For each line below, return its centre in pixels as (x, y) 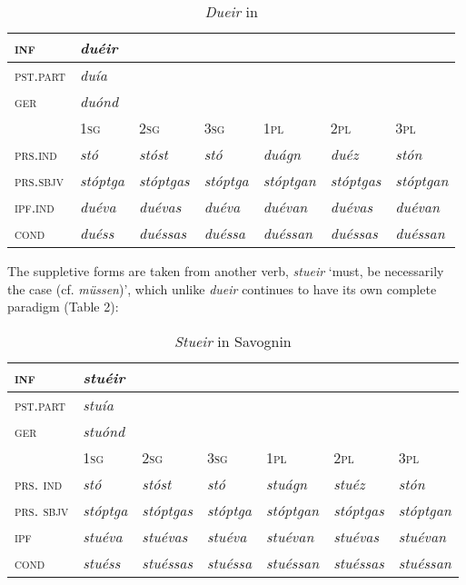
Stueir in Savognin (233, 341)
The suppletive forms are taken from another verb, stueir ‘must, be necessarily (226, 271)
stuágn (287, 483)
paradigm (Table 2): (63, 307)
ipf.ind (35, 207)
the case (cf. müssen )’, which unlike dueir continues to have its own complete (222, 288)
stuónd (104, 431)
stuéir (104, 377)
